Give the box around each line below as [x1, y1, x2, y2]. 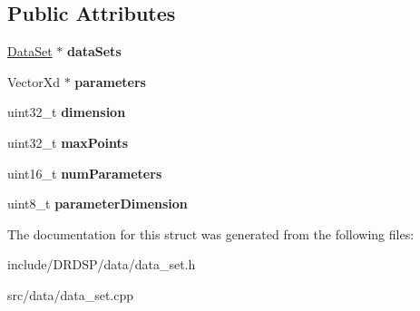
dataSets [66, 42, 122, 61]
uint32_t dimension [7, 102, 126, 121]
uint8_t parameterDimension [7, 194, 188, 213]
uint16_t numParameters [7, 163, 162, 182]
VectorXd [7, 72, 60, 91]
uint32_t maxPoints [7, 132, 129, 151]
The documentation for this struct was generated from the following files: [7, 224, 415, 243]
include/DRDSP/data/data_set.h [7, 255, 196, 274]
